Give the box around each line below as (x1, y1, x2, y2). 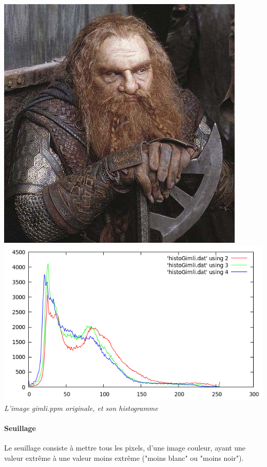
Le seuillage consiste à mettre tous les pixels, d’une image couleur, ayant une (4, 442, 246, 453)
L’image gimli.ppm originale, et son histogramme (4, 402, 158, 413)
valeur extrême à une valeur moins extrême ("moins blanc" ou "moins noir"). (4, 452, 244, 463)
